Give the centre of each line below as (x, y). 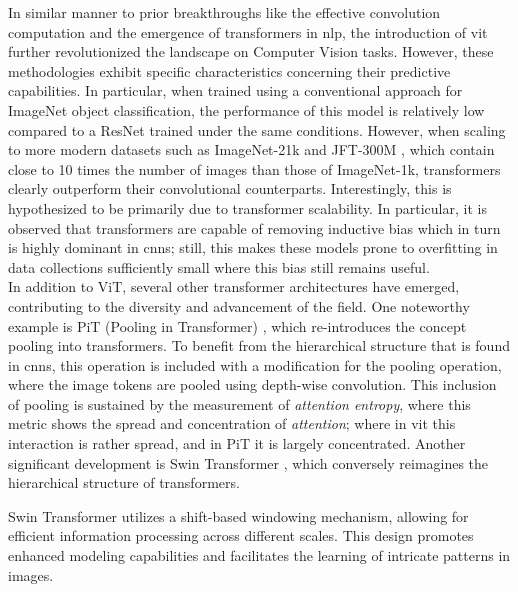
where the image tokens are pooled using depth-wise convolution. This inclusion (252, 384)
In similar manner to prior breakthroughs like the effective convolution (224, 12)
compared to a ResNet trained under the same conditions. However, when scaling (257, 129)
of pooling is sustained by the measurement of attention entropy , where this (239, 403)
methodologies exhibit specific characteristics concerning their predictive (229, 70)
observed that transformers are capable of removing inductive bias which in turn (254, 227)
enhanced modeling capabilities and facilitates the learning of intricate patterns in (259, 555)
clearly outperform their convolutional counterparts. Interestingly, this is (230, 188)
